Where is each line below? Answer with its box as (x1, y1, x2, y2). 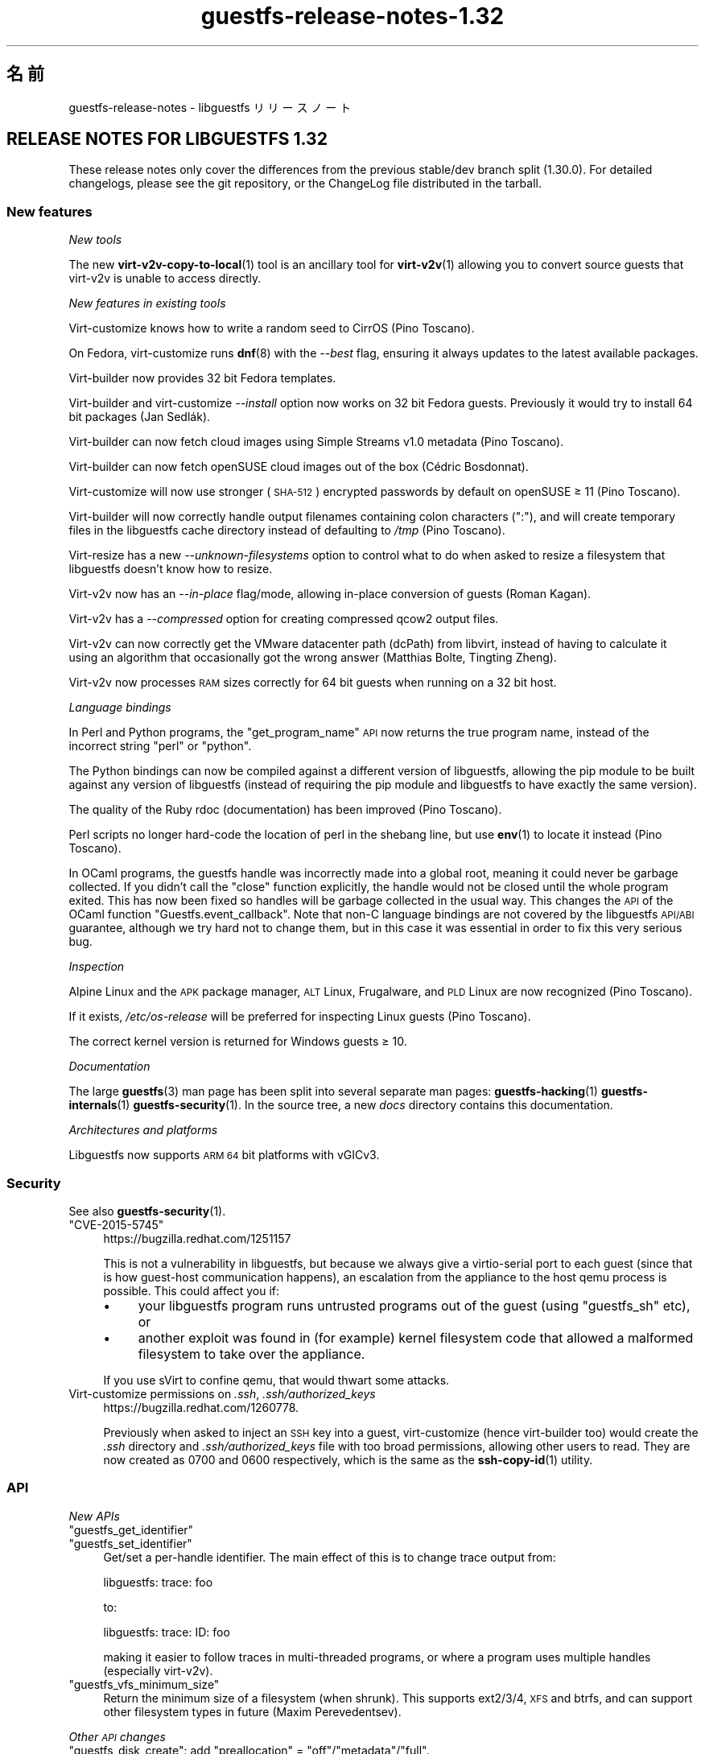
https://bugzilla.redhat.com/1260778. (103, 1400, 299, 1414)
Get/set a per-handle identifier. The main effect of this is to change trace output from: (103, 1550, 556, 1564)
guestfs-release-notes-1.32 (200, 2, 505, 30)
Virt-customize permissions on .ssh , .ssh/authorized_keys (68, 1386, 376, 1401)
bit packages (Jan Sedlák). (68, 410, 211, 424)
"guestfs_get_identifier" (68, 1522, 194, 1537)
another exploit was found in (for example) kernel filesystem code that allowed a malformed (138, 1329, 694, 1346)
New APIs (68, 1508, 120, 1523)
